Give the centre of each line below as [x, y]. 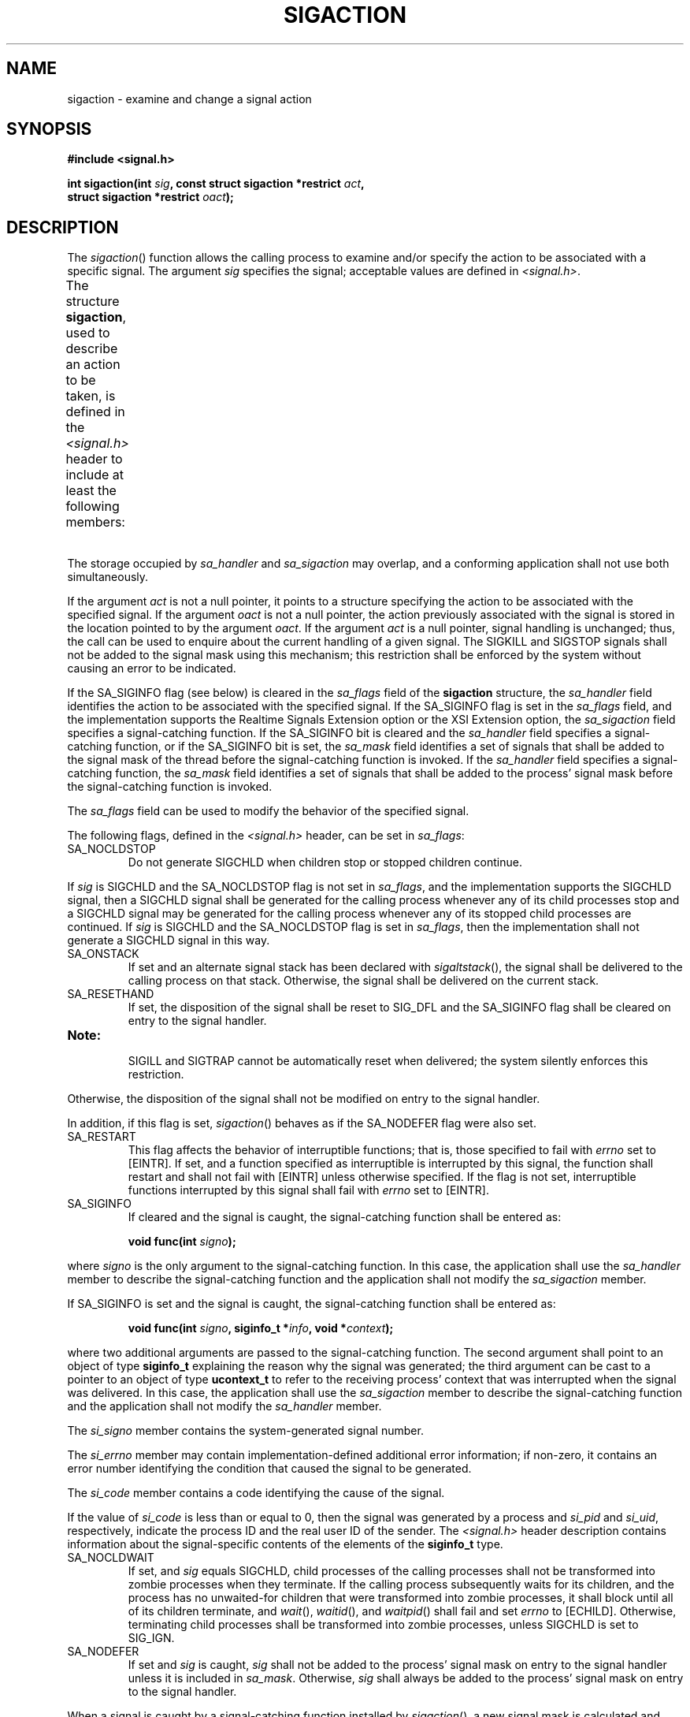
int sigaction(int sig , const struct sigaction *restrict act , [216, 184]
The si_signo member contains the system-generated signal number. [245, 1431]
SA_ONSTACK [103, 954]
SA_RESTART [102, 1137]
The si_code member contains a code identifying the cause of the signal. [256, 1493]
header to [94, 459]
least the [91, 491]
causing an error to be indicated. [152, 669]
